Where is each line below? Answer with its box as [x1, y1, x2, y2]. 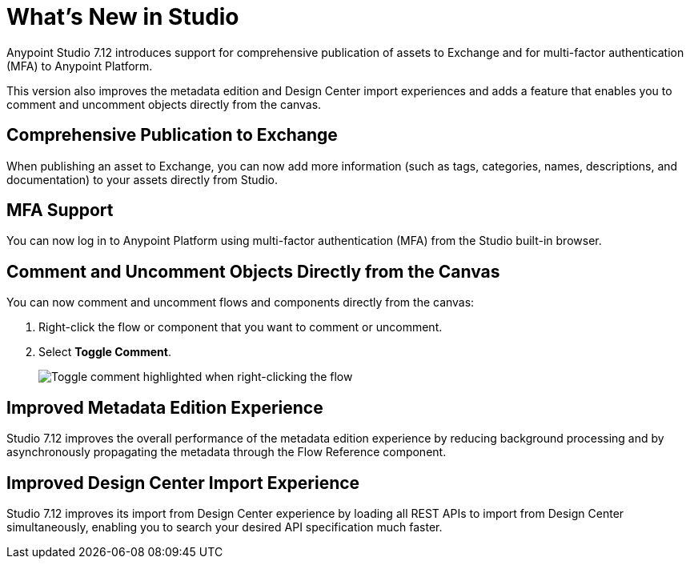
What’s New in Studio [6, 3, 239, 30]
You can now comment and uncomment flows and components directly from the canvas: [6, 295, 475, 310]
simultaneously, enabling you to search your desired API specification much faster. [6, 519, 443, 534]
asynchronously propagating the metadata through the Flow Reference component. [6, 445, 447, 459]
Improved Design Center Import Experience [6, 472, 360, 493]
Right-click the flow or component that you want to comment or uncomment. [38, 320, 443, 335]
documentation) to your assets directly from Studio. [6, 172, 279, 186]
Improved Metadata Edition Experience [6, 397, 323, 418]
